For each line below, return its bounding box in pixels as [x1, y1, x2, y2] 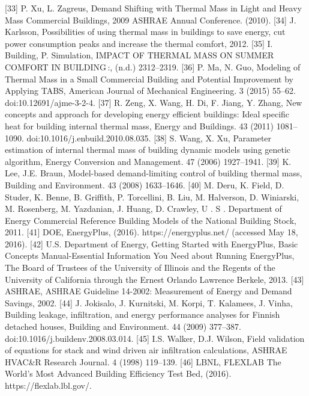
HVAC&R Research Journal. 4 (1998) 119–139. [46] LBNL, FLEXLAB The [5, 355, 281, 368]
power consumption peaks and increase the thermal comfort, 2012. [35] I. [5, 37, 273, 49]
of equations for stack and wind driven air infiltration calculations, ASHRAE [5, 344, 287, 356]
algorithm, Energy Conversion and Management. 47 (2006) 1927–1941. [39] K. [5, 155, 292, 167]
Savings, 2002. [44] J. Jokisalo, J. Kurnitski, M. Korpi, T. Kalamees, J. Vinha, [5, 296, 293, 309]
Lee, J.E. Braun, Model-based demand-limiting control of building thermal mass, [5, 167, 302, 179]
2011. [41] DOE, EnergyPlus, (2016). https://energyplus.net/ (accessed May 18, [5, 226, 298, 238]
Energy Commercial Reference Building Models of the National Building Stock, [5, 214, 296, 226]
